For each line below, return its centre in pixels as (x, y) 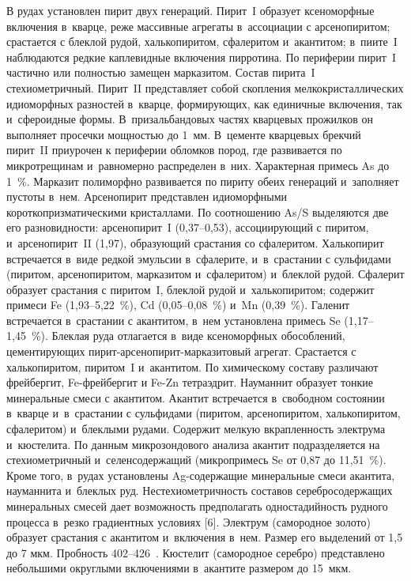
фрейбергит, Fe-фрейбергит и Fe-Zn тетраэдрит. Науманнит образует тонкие (190, 382)
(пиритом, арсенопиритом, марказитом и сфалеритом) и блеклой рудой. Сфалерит (205, 274)
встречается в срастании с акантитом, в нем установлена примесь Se (173, 320)
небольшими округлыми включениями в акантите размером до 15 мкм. (179, 568)
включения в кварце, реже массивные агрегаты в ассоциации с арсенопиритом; (198, 26)
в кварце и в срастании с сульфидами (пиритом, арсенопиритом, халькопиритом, (204, 413)
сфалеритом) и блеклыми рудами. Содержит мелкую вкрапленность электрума (196, 429)
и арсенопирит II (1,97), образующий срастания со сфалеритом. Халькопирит (195, 242)
